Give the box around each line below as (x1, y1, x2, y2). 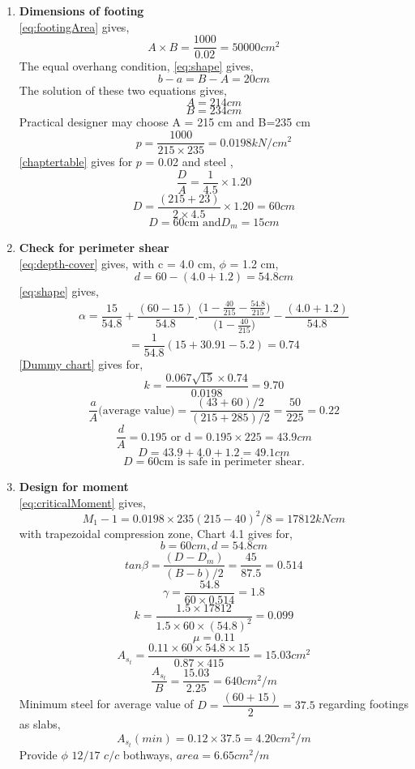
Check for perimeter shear (19, 239, 169, 256)
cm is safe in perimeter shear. (159, 456, 305, 468)
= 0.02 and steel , (145, 153, 233, 170)
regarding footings (319, 695, 409, 712)
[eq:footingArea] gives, (19, 18, 130, 35)
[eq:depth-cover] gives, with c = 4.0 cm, (19, 254, 216, 271)
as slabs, (19, 716, 61, 733)
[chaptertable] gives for (19, 153, 133, 170)
